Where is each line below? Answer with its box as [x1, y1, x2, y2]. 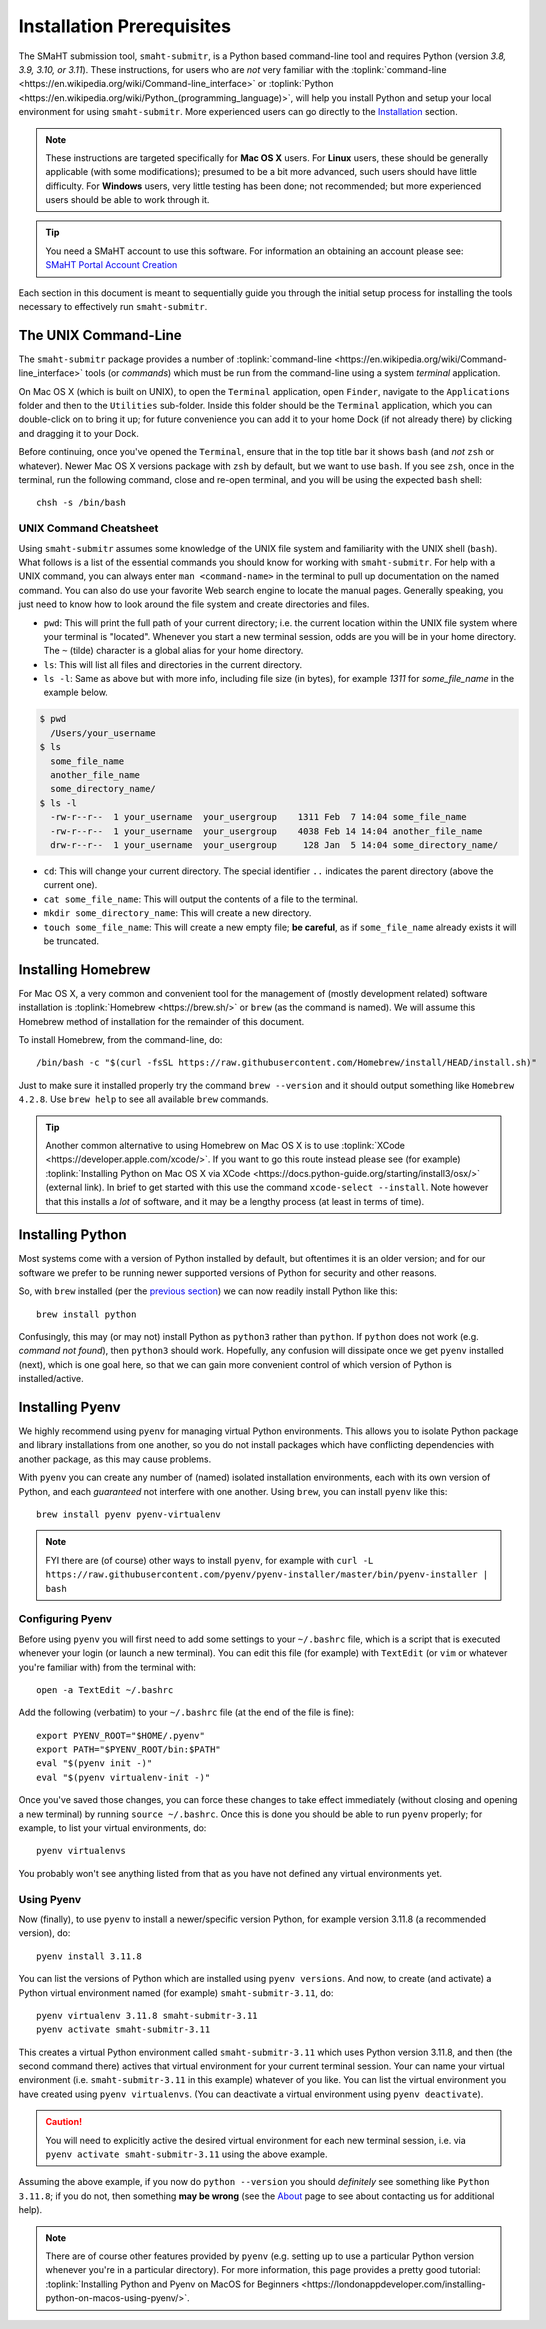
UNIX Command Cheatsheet [18, 521, 159, 535]
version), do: [18, 1927, 71, 1939]
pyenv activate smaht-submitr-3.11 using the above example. [45, 2148, 328, 2160]
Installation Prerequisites [18, 15, 232, 37]
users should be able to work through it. [45, 194, 210, 206]
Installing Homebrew [18, 961, 151, 978]
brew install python [36, 1308, 137, 1320]
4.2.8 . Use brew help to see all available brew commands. [18, 1093, 269, 1105]
